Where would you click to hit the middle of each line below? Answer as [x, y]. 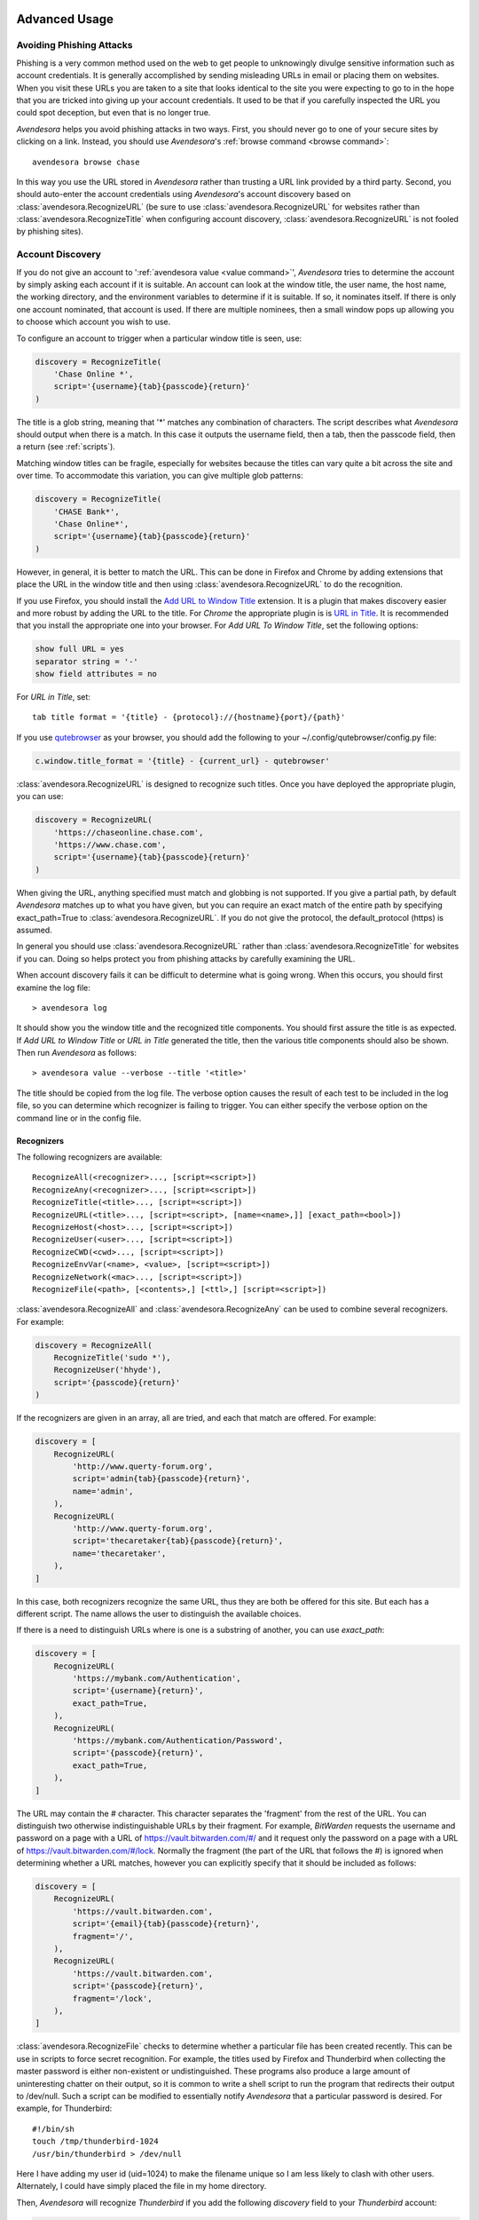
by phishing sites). [50, 232]
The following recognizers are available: [90, 1157]
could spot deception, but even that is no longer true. [114, 113]
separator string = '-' [87, 661]
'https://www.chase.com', [110, 845]
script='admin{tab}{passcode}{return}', [161, 1479]
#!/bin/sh [53, 2129]
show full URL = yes [79, 649]
